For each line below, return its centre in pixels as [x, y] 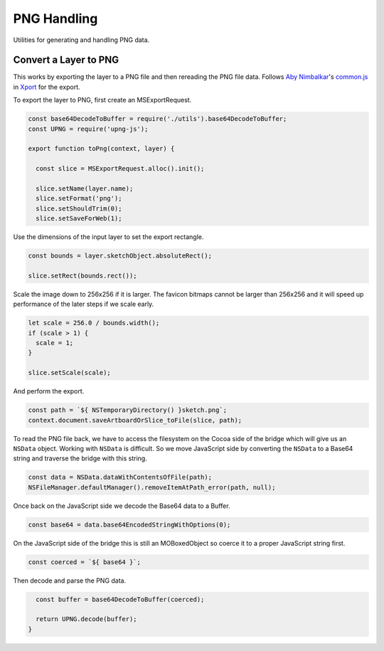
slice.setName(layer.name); [85, 188]
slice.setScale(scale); [70, 373]
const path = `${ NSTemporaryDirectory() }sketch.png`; [128, 410]
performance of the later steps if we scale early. [84, 304]
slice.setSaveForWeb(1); [79, 218]
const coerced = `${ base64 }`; [85, 562]
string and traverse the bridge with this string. [80, 458]
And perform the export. [49, 391]
